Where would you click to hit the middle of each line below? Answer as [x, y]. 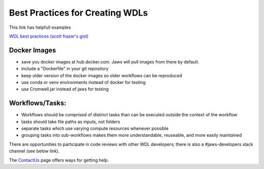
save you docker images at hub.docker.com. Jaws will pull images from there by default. [110, 62]
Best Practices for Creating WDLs [78, 13]
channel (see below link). [34, 151]
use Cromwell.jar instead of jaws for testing [65, 89]
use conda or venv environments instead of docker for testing [84, 83]
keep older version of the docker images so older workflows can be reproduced [102, 75]
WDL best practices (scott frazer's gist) [49, 36]
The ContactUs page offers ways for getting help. [59, 160]
